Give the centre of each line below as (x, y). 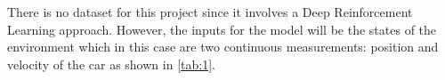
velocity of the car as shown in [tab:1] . (111, 64)
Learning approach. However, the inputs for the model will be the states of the (222, 29)
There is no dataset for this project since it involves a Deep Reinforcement (210, 12)
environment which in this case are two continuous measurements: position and (223, 47)
